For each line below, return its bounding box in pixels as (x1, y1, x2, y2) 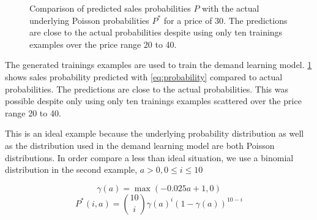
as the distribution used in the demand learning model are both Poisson (5, 138, 275, 151)
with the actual (202, 2, 259, 14)
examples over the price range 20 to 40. (29, 37, 177, 50)
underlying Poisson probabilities (29, 13, 149, 26)
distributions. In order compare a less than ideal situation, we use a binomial (5, 151, 294, 164)
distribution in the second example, (5, 163, 138, 176)
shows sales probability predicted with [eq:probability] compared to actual (5, 70, 283, 83)
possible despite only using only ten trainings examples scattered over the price (5, 94, 302, 107)
